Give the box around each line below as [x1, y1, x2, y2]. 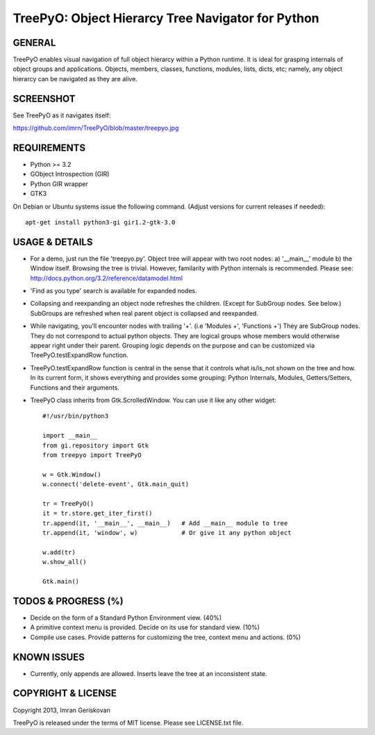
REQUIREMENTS [12, 142, 86, 154]
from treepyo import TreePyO [42, 451, 142, 459]
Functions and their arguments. [30, 383, 119, 392]
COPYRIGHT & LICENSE [12, 688, 117, 700]
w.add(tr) [42, 548, 76, 556]
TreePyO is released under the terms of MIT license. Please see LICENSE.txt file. [12, 718, 244, 727]
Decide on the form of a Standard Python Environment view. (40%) [30, 613, 222, 622]
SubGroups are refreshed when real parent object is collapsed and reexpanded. [30, 309, 258, 317]
